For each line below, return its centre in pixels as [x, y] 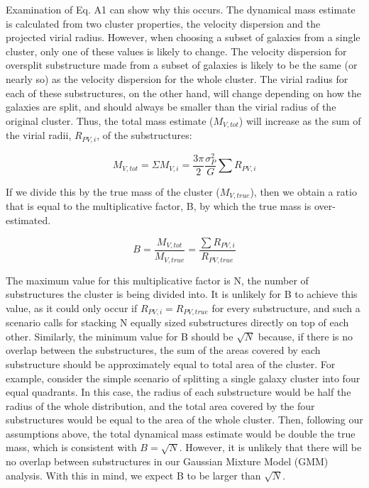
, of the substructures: [144, 135]
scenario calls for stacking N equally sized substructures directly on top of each [177, 322]
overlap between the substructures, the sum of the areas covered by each [163, 350]
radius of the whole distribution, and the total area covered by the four [160, 405]
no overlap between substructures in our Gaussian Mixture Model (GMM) [167, 461]
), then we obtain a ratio [303, 191]
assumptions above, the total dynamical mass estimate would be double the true [181, 433]
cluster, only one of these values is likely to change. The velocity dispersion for [176, 51]
